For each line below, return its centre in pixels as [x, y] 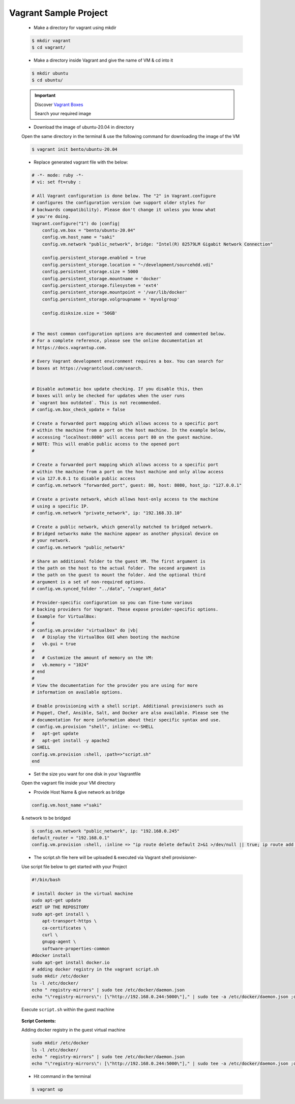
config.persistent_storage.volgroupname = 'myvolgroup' [111, 299]
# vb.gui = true [54, 644]
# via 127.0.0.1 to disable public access [84, 478]
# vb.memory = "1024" [60, 665]
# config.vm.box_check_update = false [78, 410]
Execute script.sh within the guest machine [68, 1009]
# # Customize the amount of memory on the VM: [93, 658]
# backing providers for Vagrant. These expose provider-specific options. [125, 609]
